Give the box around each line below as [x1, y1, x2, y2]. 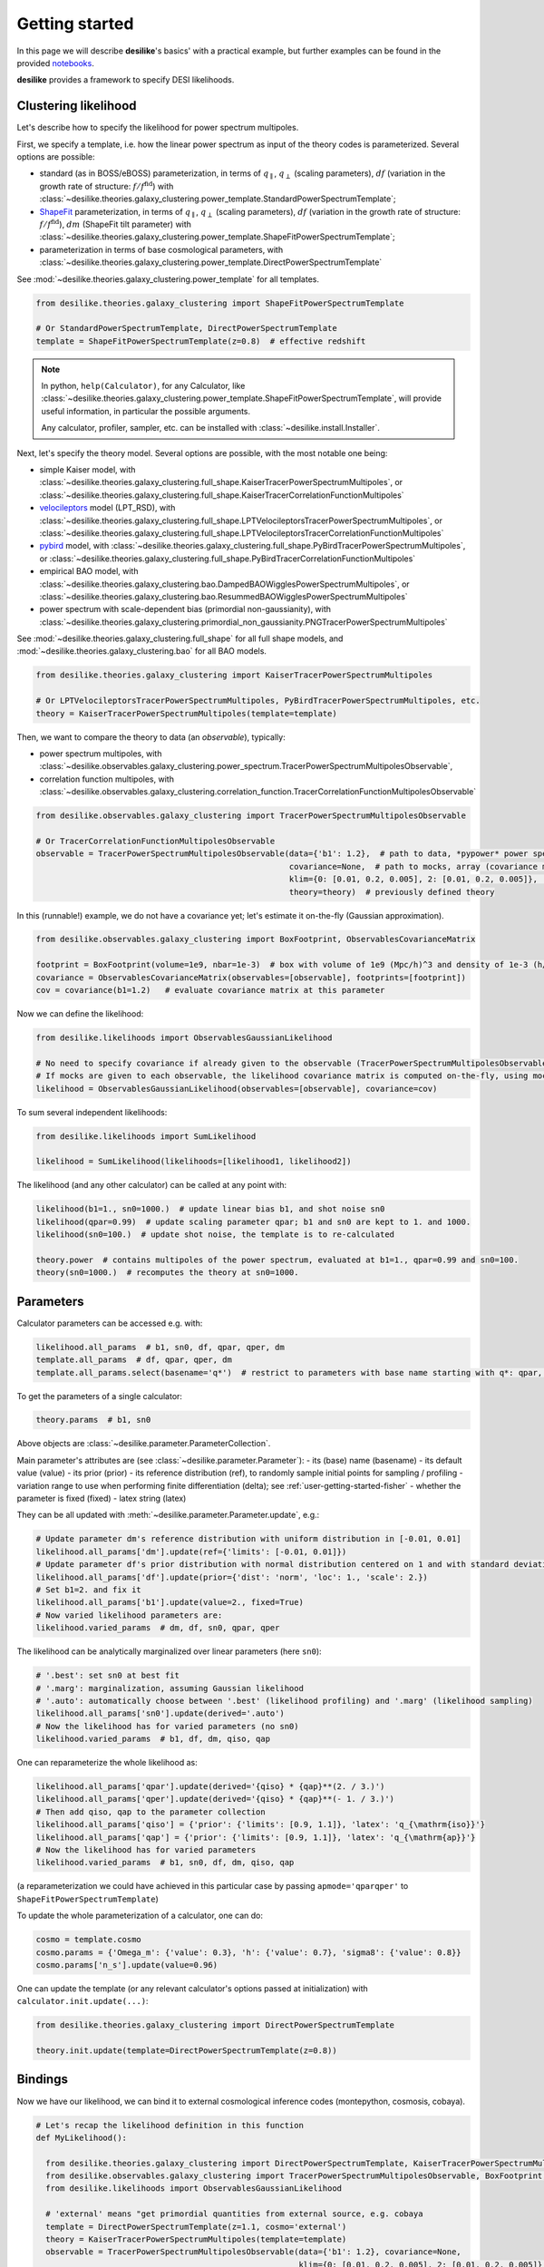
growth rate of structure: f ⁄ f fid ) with [39, 180, 174, 191]
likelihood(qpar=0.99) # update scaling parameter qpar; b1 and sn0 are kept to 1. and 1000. [35, 1216, 471, 1227]
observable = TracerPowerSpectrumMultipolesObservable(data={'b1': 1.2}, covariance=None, [45, 2247, 461, 2257]
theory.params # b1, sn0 [35, 1415, 151, 1425]
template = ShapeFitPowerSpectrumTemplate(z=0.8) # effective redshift [35, 336, 366, 346]
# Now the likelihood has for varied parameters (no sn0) [35, 1721, 299, 1731]
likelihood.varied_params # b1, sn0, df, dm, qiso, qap [35, 1857, 295, 1868]
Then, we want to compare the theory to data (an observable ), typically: [16, 731, 286, 743]
